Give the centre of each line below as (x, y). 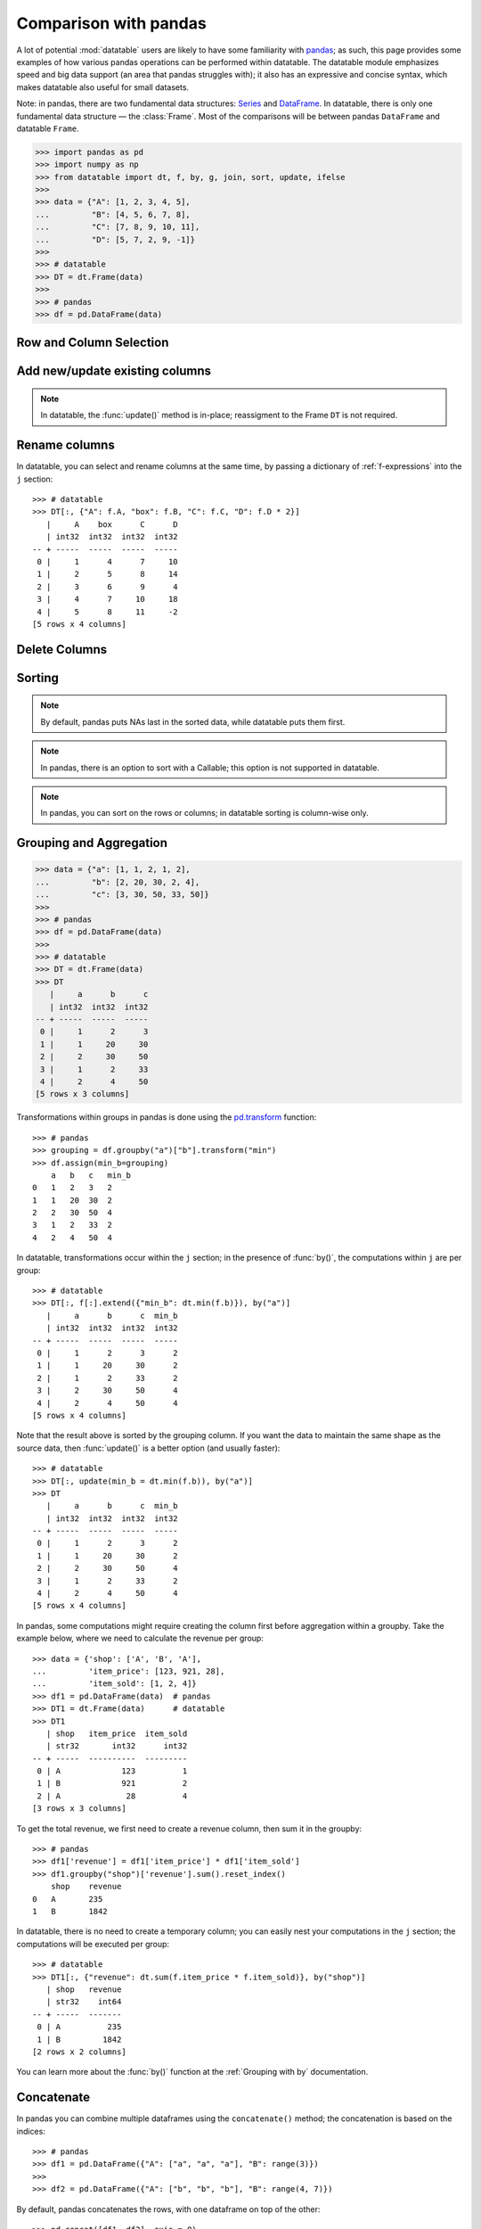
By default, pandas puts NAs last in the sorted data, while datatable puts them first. (193, 721)
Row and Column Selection (93, 343)
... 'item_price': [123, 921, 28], (129, 1671)
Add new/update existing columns (114, 371)
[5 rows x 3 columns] (82, 1094)
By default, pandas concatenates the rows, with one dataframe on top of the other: (168, 2209)
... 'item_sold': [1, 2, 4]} (115, 1684)
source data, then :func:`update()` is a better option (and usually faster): (148, 1448)
